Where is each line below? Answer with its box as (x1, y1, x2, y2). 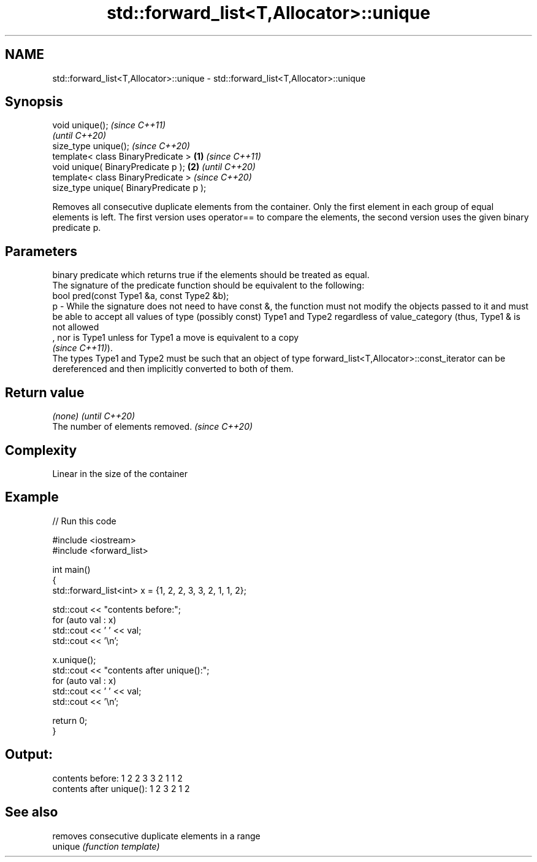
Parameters (5, 243, 77, 259)
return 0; (52, 715, 88, 726)
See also (5, 804, 58, 820)
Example (5, 489, 59, 505)
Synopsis (5, 94, 63, 110)
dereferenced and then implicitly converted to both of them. (52, 363, 294, 375)
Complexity (5, 442, 77, 458)
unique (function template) (52, 841, 160, 852)
